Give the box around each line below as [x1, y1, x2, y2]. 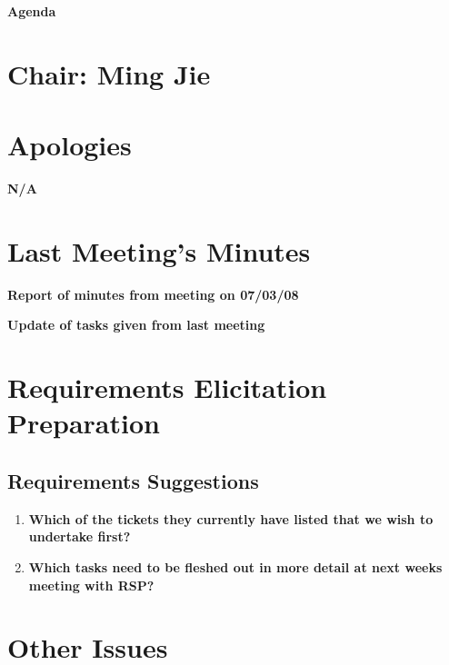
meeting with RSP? [28, 575, 155, 594]
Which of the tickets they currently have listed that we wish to [28, 509, 434, 528]
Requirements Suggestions [7, 466, 259, 494]
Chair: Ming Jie [7, 55, 211, 92]
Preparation [7, 404, 160, 442]
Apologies [7, 126, 132, 164]
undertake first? [28, 527, 131, 546]
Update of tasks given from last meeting [7, 315, 265, 334]
